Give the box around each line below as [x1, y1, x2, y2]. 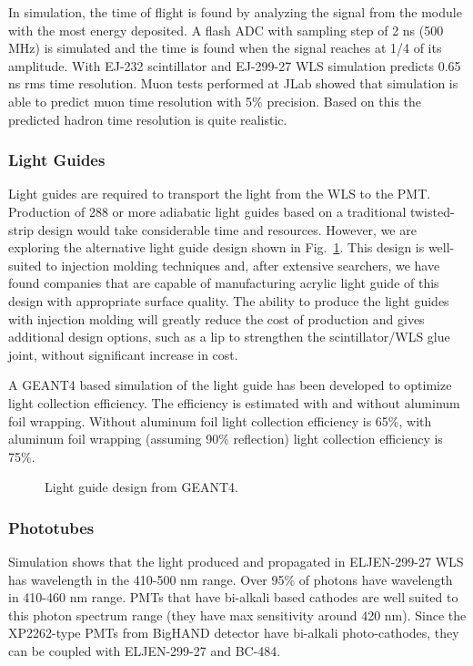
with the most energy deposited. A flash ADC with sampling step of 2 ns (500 [8, 20, 444, 39]
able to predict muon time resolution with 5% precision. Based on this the [8, 91, 422, 110]
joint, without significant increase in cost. [8, 344, 238, 364]
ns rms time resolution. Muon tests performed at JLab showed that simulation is [8, 74, 458, 93]
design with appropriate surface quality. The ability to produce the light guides [8, 291, 449, 310]
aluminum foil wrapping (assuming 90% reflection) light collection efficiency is [8, 429, 443, 448]
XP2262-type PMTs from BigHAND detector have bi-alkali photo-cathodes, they [8, 623, 459, 642]
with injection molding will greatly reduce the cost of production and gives [8, 309, 425, 328]
